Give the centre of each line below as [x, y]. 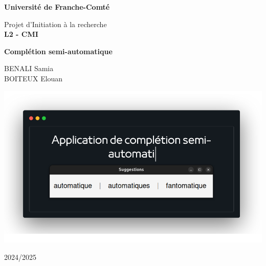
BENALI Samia [29, 68]
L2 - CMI [21, 34]
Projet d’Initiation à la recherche [56, 24]
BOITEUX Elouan [34, 78]
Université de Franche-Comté [57, 7]
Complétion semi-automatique [58, 51]
